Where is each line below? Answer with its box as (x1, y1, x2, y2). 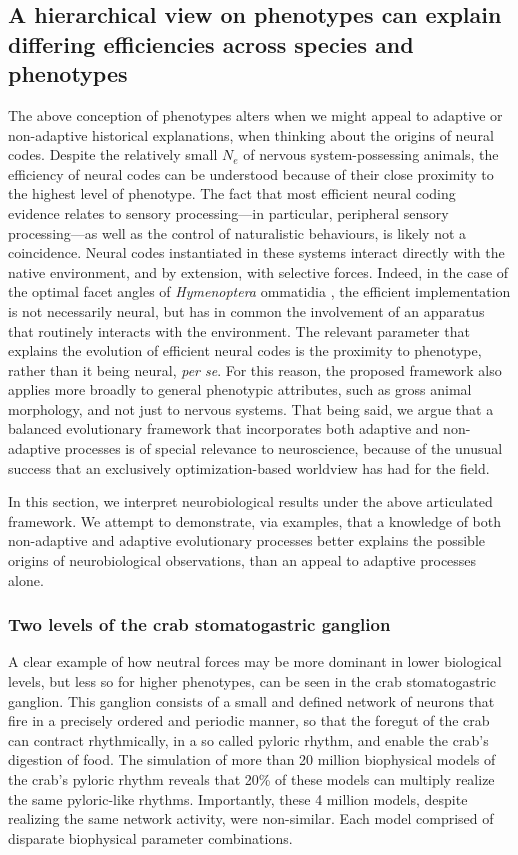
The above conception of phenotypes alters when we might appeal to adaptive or (8, 104, 503, 125)
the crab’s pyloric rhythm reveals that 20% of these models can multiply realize (8, 769, 495, 790)
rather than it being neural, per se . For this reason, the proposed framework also (8, 359, 502, 380)
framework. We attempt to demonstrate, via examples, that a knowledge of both (8, 510, 501, 531)
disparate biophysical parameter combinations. (8, 827, 293, 848)
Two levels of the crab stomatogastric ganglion (8, 612, 391, 637)
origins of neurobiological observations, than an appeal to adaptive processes (8, 550, 477, 571)
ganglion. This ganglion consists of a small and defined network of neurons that (8, 690, 495, 711)
